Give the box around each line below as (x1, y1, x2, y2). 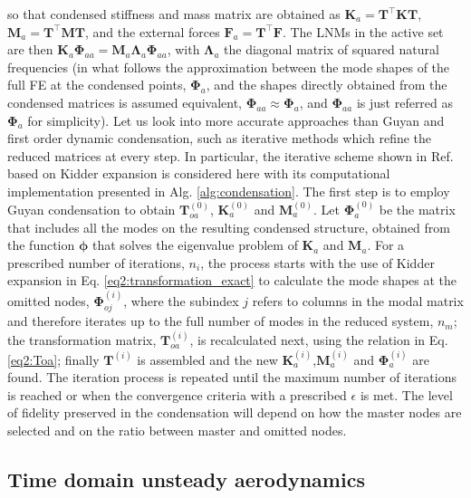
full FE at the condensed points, (7, 75, 187, 94)
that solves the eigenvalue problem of (92, 235, 298, 254)
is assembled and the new (137, 350, 278, 369)
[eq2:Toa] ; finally (7, 350, 100, 369)
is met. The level (360, 385, 453, 404)
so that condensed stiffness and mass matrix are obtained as (7, 5, 341, 23)
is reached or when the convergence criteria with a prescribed (7, 385, 347, 404)
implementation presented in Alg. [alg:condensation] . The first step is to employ (7, 181, 450, 200)
